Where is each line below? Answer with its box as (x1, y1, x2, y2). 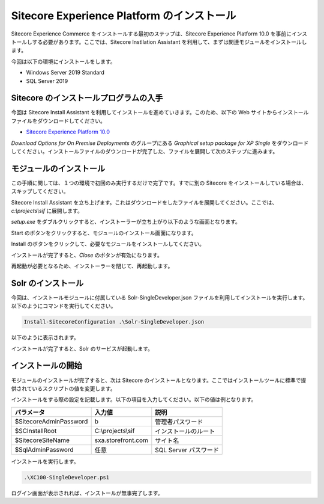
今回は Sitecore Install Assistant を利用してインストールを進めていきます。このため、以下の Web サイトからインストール (11, 109, 309, 116)
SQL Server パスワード (155, 446, 219, 454)
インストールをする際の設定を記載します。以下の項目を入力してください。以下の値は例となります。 (11, 396, 257, 403)
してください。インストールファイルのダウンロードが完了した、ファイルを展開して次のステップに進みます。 (11, 147, 278, 155)
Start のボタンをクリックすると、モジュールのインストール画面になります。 (11, 229, 197, 236)
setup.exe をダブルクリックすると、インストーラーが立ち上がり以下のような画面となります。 (11, 218, 241, 226)
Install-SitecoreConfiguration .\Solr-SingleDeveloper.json (23, 319, 205, 325)
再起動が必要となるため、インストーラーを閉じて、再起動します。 (11, 262, 173, 269)
